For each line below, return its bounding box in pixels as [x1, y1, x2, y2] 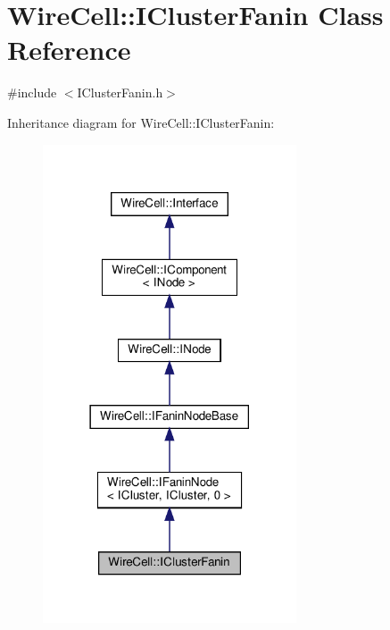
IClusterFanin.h [77, 83, 163, 102]
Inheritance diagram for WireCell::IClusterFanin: [7, 113, 275, 131]
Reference [7, 31, 131, 68]
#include [7, 83, 57, 102]
